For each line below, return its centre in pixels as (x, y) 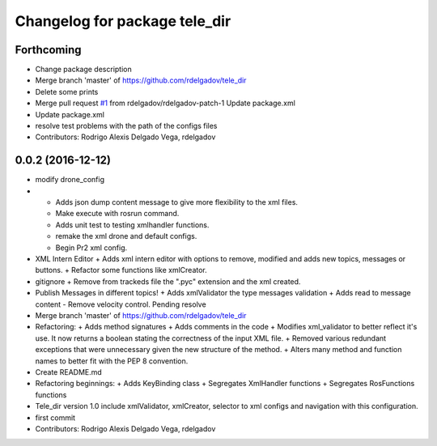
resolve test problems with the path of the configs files (126, 126)
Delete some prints (67, 91)
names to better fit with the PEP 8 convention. (112, 361)
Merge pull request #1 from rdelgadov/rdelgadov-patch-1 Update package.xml (165, 103)
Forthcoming (48, 50)
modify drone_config (70, 180)
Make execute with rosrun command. (117, 214)
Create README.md (69, 372)
